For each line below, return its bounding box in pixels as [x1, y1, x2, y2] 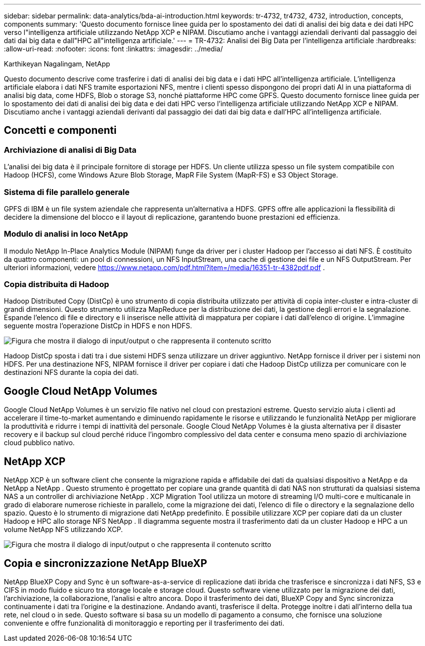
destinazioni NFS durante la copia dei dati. [4, 368, 139, 377]
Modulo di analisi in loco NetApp [4, 229, 128, 239]
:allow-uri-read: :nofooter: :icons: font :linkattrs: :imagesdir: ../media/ [4, 45, 223, 53]
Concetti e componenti [4, 124, 117, 137]
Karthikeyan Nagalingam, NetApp [4, 60, 110, 68]
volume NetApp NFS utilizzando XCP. [4, 525, 123, 534]
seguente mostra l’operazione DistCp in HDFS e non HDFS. [4, 322, 192, 330]
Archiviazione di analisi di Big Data [4, 145, 137, 155]
